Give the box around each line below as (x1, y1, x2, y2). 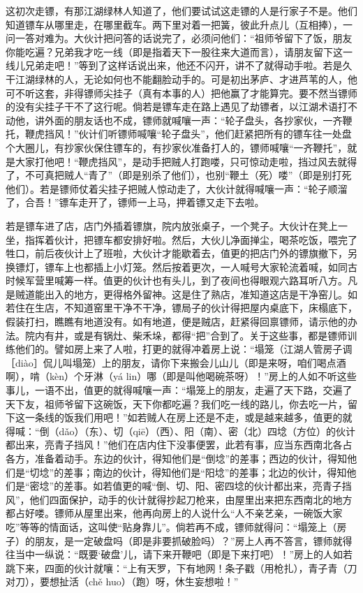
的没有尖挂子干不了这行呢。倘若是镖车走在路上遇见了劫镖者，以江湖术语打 (6, 99, 348, 114)
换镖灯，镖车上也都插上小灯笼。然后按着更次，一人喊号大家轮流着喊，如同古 (6, 259, 357, 274)
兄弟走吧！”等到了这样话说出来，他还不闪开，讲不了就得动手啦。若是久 (24, 58, 353, 73)
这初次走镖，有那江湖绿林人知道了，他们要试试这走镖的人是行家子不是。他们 (6, 3, 357, 17)
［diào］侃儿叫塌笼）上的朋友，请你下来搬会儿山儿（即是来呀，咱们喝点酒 (6, 355, 346, 369)
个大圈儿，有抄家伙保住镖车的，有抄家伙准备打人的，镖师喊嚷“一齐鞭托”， (6, 140, 348, 154)
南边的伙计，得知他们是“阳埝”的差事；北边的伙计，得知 (93, 464, 347, 479)
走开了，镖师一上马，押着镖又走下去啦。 (78, 195, 265, 210)
